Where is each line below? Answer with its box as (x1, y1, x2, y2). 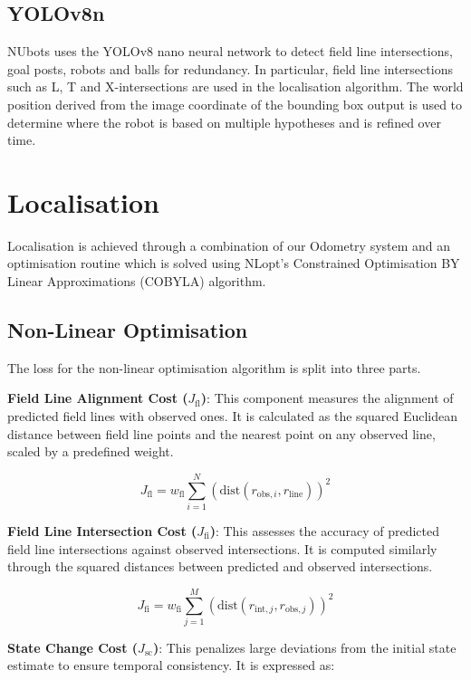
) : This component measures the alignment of (200, 388, 454, 407)
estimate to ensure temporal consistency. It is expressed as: (7, 656, 335, 675)
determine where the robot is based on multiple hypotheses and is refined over (7, 112, 441, 131)
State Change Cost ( (7, 637, 139, 656)
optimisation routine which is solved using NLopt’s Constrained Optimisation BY (7, 254, 460, 273)
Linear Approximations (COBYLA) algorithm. (7, 272, 266, 291)
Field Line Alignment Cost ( (7, 388, 188, 407)
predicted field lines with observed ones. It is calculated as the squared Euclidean (7, 407, 457, 426)
